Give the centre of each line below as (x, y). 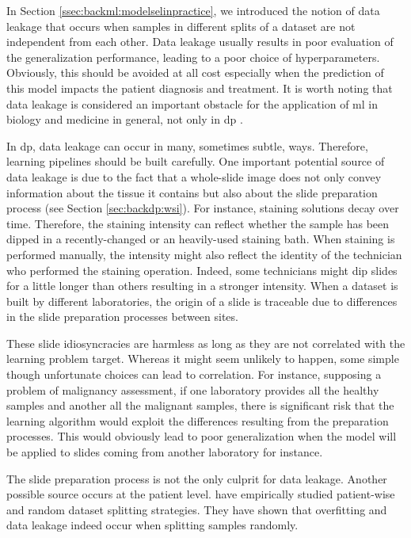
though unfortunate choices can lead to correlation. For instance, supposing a (194, 374)
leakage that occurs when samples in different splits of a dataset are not (181, 26)
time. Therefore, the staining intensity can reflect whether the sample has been (198, 223)
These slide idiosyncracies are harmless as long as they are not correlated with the (206, 343)
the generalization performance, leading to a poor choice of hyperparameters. (193, 57)
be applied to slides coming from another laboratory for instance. (165, 452)
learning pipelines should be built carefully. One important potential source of (196, 161)
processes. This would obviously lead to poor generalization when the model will (202, 436)
